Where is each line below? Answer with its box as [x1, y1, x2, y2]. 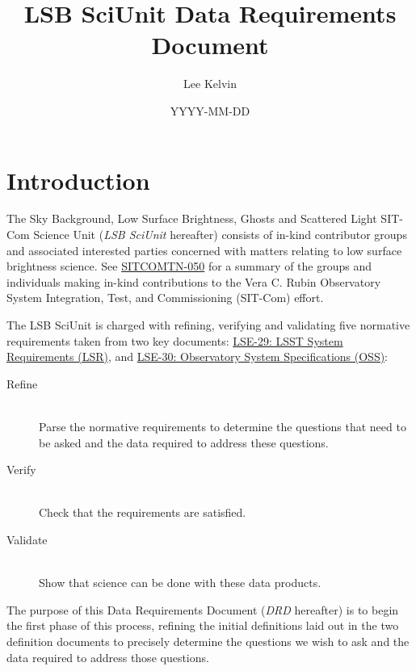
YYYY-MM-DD [170, 102, 250, 119]
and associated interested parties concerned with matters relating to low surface [6, 241, 402, 258]
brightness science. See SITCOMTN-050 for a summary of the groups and [6, 258, 372, 275]
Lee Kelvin [183, 75, 237, 92]
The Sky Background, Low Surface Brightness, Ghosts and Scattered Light [6, 210, 377, 227]
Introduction [6, 163, 150, 196]
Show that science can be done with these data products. [39, 574, 321, 591]
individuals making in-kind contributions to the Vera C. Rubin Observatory [6, 273, 381, 290]
